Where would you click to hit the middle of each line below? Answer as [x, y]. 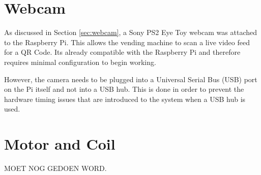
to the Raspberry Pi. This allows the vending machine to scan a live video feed [127, 42]
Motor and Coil [60, 144]
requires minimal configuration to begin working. [80, 62]
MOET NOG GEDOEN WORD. [55, 168]
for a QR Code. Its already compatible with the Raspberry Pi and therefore [122, 52]
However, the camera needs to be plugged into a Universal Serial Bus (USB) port [131, 79]
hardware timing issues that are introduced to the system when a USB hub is [125, 99]
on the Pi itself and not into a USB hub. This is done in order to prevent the [124, 89]
